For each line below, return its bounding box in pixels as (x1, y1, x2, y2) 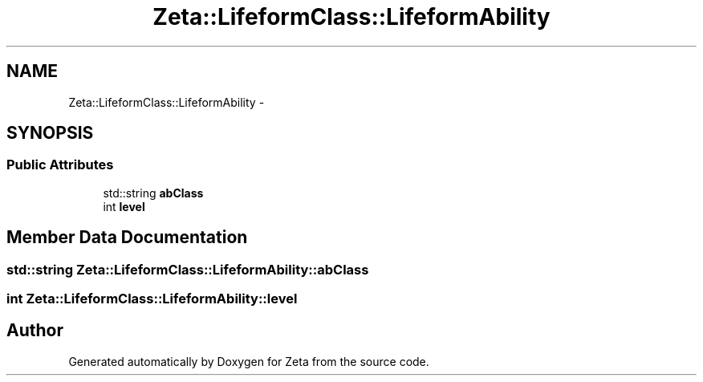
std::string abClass (103, 185, 204, 200)
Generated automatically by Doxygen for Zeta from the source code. (68, 354, 429, 368)
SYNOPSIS (6, 123, 94, 144)
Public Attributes (6, 156, 114, 173)
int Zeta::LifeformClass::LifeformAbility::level (6, 291, 298, 307)
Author (6, 320, 63, 341)
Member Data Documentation (6, 227, 248, 248)
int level (103, 199, 145, 213)
